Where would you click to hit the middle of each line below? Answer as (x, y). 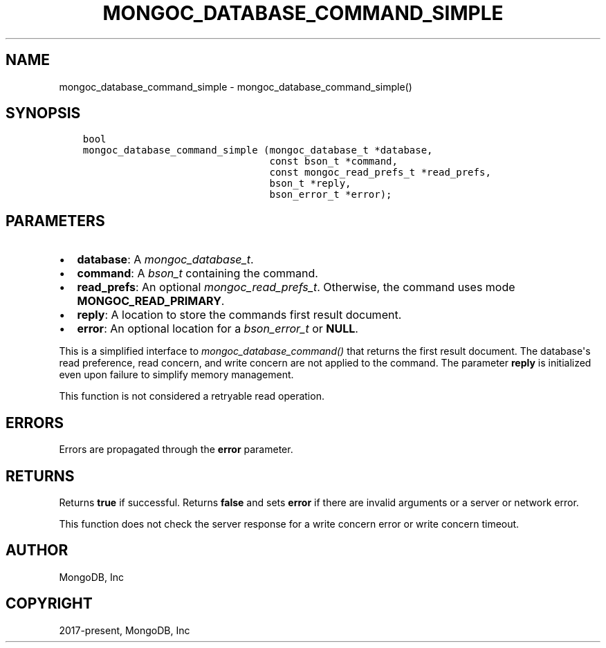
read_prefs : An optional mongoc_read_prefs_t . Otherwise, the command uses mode (296, 287)
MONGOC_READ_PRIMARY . (151, 301)
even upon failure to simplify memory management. (176, 375)
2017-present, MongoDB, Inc (125, 630)
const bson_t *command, (333, 161)
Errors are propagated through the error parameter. (176, 450)
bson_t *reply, (310, 184)
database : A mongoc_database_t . (165, 260)
